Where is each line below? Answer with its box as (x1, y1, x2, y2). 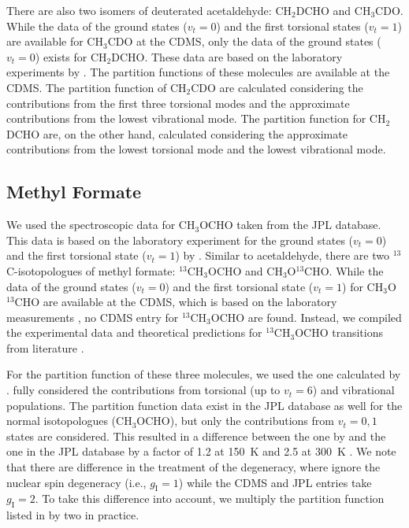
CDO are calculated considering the (191, 79, 363, 95)
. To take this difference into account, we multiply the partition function (35, 490, 385, 507)
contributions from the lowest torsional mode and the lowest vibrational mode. (6, 141, 386, 157)
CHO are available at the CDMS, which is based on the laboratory (14, 294, 337, 310)
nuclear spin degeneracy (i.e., (6, 474, 147, 490)
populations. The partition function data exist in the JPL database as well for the (6, 397, 403, 413)
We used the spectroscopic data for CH (6, 216, 195, 233)
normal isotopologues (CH (6, 412, 132, 429)
